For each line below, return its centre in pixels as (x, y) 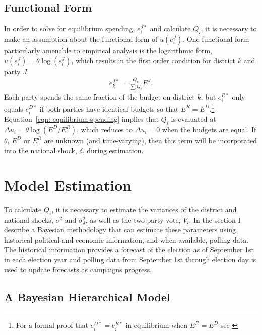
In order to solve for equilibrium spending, (70, 29)
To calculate (23, 209)
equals (14, 108)
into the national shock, (41, 150)
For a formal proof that (52, 325)
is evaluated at (193, 118)
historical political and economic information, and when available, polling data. (126, 239)
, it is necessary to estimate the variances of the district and (144, 209)
